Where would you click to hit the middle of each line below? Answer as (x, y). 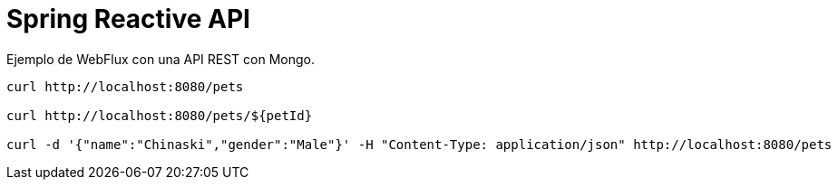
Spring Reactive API (128, 19)
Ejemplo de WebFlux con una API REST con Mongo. (161, 59)
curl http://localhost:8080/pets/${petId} (160, 115)
